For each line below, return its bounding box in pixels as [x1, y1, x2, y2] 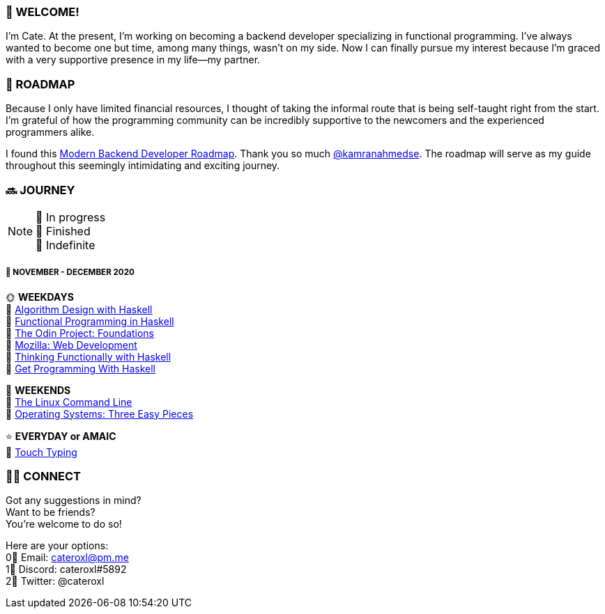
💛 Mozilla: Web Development [6, 338, 137, 351]
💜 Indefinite [36, 237, 95, 252]
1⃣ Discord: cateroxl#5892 [6, 563, 127, 576]
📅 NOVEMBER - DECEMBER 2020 [6, 267, 135, 278]
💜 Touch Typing [6, 446, 77, 458]
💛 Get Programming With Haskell [6, 362, 156, 375]
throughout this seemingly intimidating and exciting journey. [6, 159, 280, 172]
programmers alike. [6, 126, 95, 139]
